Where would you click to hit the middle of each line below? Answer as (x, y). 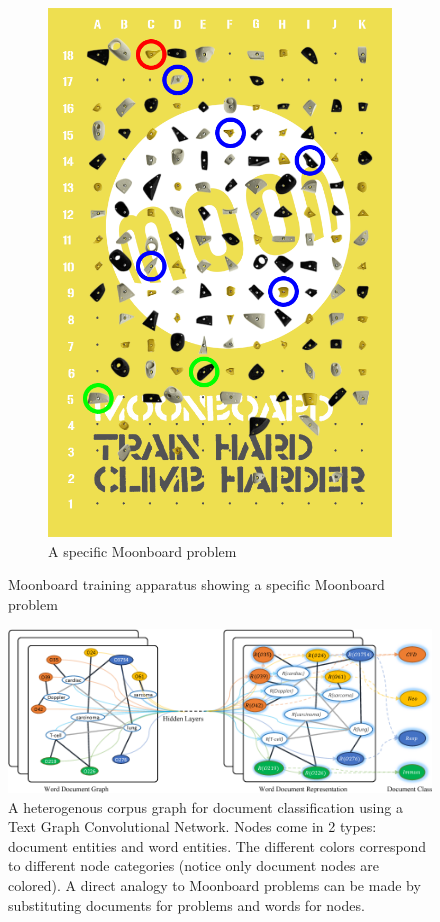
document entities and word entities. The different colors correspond (217, 845)
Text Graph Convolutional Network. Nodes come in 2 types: (192, 826)
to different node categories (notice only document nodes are (193, 865)
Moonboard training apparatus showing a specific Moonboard (196, 584)
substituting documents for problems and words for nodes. (186, 904)
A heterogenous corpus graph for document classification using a (205, 806)
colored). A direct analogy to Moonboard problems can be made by (214, 885)
